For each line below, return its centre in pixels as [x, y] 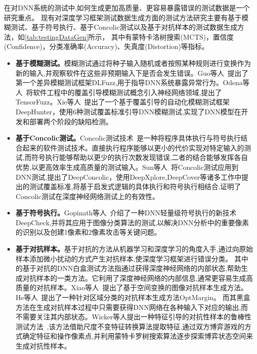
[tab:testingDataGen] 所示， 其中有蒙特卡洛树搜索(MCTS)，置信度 [129, 36]
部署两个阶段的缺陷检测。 [71, 121]
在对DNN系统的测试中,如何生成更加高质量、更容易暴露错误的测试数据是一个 [127, 7]
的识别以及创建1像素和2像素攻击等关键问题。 [88, 232]
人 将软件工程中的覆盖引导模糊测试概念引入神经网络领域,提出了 [119, 92]
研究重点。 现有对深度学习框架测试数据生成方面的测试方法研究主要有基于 [123, 17]
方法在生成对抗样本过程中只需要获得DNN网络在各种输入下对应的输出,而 [132, 307]
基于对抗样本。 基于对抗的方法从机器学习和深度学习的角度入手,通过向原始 [134, 249]
